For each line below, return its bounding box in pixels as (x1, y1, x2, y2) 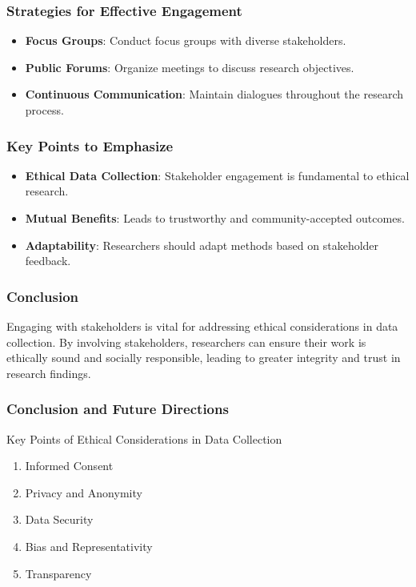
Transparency (25, 565, 92, 581)
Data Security (25, 511, 94, 528)
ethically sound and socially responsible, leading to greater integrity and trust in (6, 349, 401, 366)
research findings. (6, 364, 91, 381)
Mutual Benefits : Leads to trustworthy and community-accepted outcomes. (25, 210, 405, 226)
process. (25, 102, 64, 118)
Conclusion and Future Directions (6, 399, 229, 419)
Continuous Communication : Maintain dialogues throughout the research (25, 86, 404, 103)
